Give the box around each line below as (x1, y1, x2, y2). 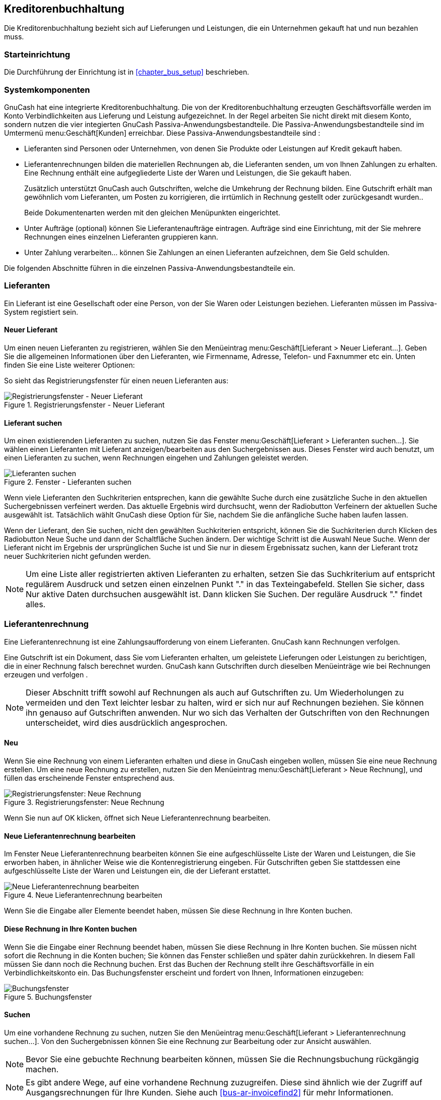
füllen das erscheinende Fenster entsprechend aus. (4, 774, 175, 783)
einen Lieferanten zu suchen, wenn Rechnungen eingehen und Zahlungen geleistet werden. (4, 453, 308, 462)
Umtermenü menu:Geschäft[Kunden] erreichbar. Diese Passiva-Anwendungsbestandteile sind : (4, 128, 321, 137)
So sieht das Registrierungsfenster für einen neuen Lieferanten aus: (4, 376, 229, 385)
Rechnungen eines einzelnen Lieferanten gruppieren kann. (24, 232, 218, 241)
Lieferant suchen (4, 418, 62, 427)
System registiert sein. (4, 307, 78, 316)
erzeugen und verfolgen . (4, 670, 88, 679)
